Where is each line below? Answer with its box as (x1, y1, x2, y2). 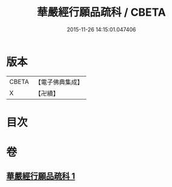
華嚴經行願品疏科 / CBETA (37, 5, 166, 19)
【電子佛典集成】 (34, 78, 83, 86)
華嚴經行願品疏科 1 (6, 171, 75, 182)
